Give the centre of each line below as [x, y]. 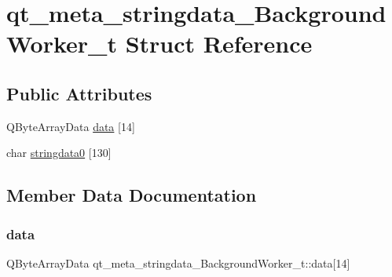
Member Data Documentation [132, 195]
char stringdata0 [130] [59, 153]
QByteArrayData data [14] [71, 126]
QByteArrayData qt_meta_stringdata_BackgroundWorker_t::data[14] [178, 262]
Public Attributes [79, 93]
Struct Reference [219, 44]
